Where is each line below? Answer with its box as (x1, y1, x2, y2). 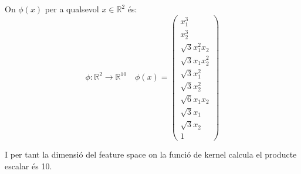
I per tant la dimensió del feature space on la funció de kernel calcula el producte (5, 148, 297, 161)
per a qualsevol (45, 3, 99, 15)
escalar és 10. (5, 159, 52, 172)
